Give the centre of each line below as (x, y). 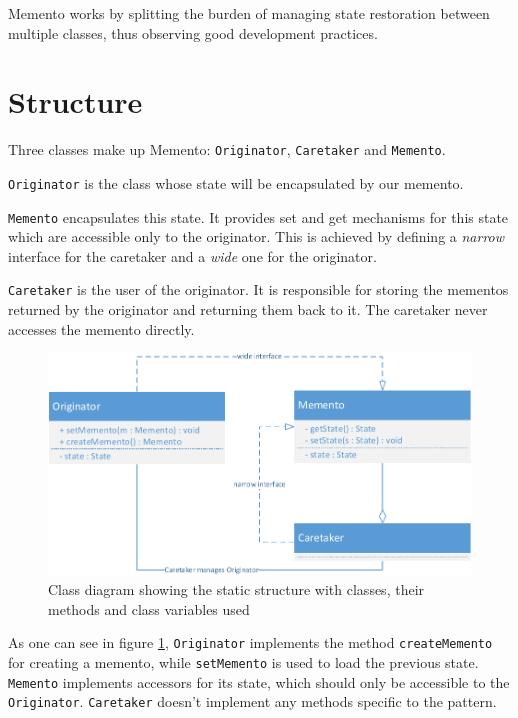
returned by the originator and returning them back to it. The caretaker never (248, 309)
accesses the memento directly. (101, 328)
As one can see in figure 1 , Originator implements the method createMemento (250, 642)
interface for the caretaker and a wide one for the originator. (192, 255)
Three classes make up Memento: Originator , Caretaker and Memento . (227, 149)
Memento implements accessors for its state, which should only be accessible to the (259, 681)
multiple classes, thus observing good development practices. (193, 32)
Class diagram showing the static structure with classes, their (236, 589)
